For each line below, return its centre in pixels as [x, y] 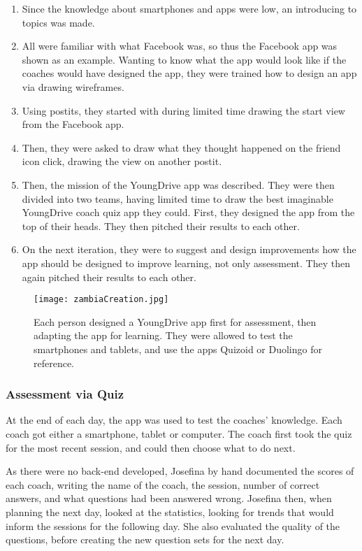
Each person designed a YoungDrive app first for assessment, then [175, 321]
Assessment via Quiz [65, 394]
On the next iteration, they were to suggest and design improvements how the [189, 249]
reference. [54, 363]
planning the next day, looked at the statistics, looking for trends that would [170, 511]
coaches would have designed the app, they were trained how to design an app [189, 73]
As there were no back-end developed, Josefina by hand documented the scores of [180, 471]
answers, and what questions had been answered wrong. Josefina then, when [169, 498]
